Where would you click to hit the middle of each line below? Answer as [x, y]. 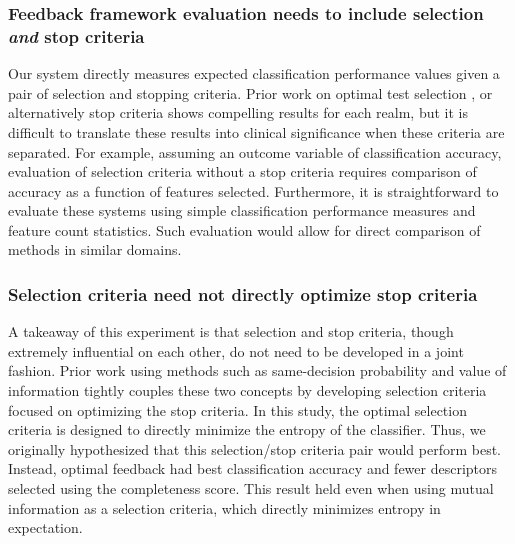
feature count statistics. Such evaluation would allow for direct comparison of [244, 229]
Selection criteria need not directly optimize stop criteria [243, 294]
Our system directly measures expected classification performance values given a [254, 73]
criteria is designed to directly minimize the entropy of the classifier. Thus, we [247, 429]
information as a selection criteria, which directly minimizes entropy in [224, 507]
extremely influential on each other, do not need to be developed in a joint [236, 350]
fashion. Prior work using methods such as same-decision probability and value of [257, 370]
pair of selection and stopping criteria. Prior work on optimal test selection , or [250, 92]
